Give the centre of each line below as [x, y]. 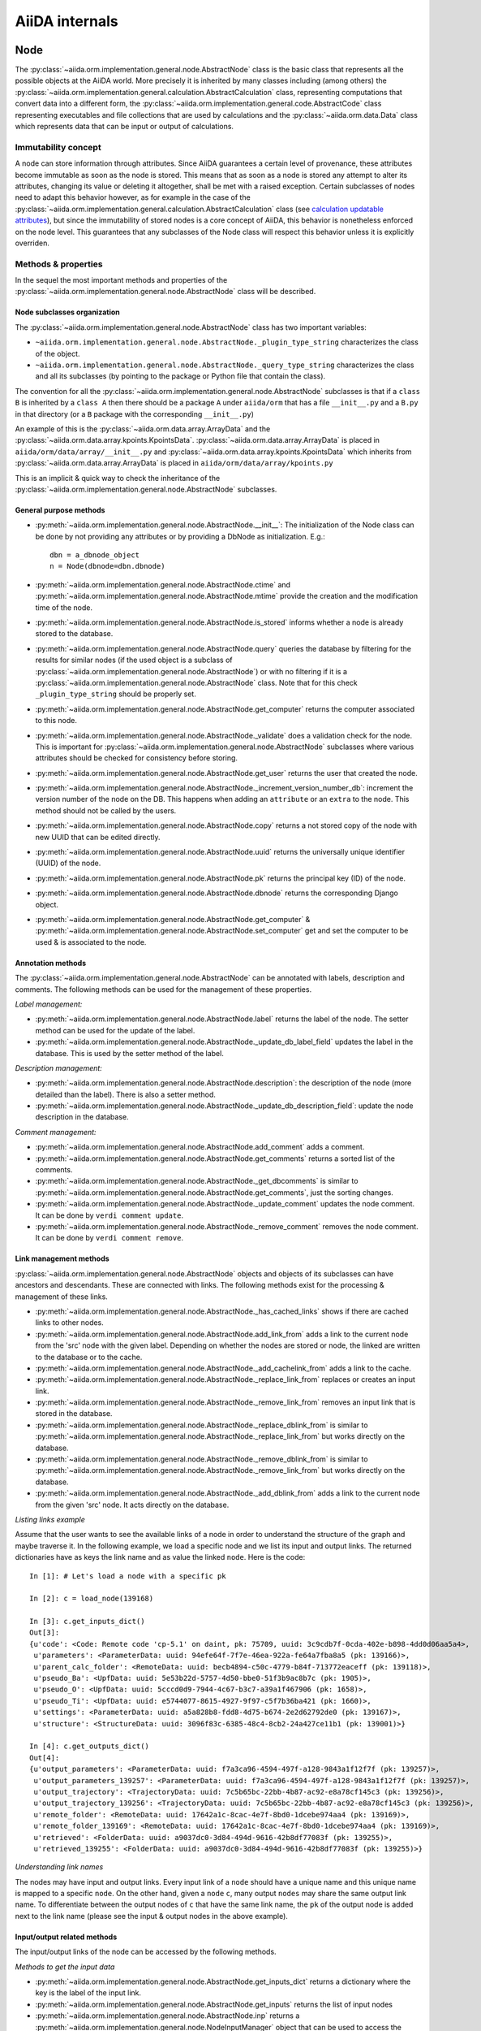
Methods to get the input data [65, 1967]
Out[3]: [45, 1633]
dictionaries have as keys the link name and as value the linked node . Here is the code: [160, 1557]
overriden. [32, 243]
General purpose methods [60, 510]
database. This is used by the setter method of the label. [130, 1053]
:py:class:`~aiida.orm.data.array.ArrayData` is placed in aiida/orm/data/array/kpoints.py [174, 463]
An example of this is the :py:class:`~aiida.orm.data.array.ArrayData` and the [143, 429]
